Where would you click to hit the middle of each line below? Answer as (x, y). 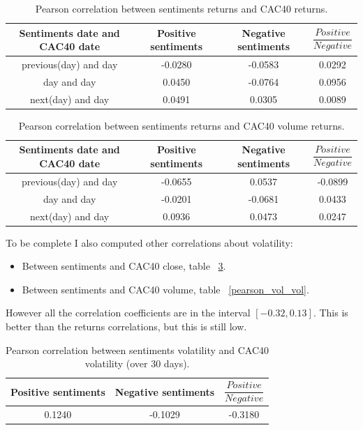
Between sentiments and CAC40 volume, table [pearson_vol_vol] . (165, 289)
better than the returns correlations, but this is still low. (126, 326)
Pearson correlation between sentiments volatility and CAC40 (138, 350)
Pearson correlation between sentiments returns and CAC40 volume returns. (181, 125)
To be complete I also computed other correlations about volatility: (149, 242)
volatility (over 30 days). (137, 363)
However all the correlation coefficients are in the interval (128, 313)
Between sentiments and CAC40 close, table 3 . (124, 266)
